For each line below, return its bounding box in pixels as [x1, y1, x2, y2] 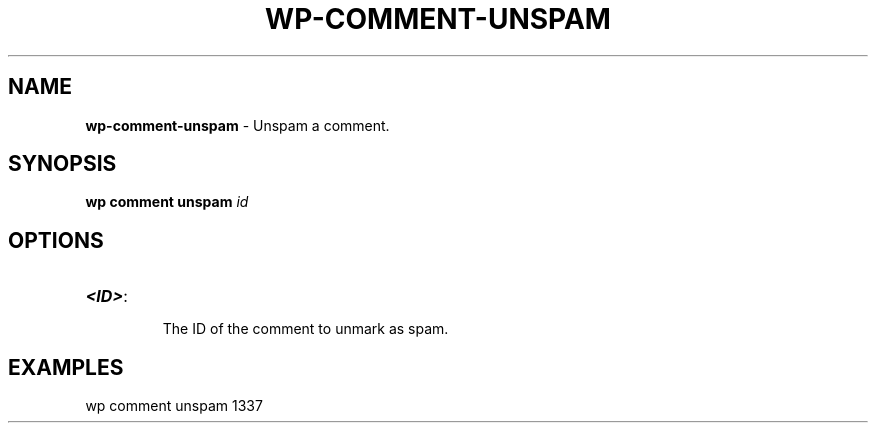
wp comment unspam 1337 [85, 397, 263, 415]
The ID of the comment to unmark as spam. [162, 320, 449, 338]
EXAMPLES [8, 354, 124, 380]
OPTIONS [8, 227, 104, 253]
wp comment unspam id [85, 193, 249, 211]
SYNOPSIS [8, 151, 117, 177]
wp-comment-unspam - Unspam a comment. [85, 116, 390, 134]
